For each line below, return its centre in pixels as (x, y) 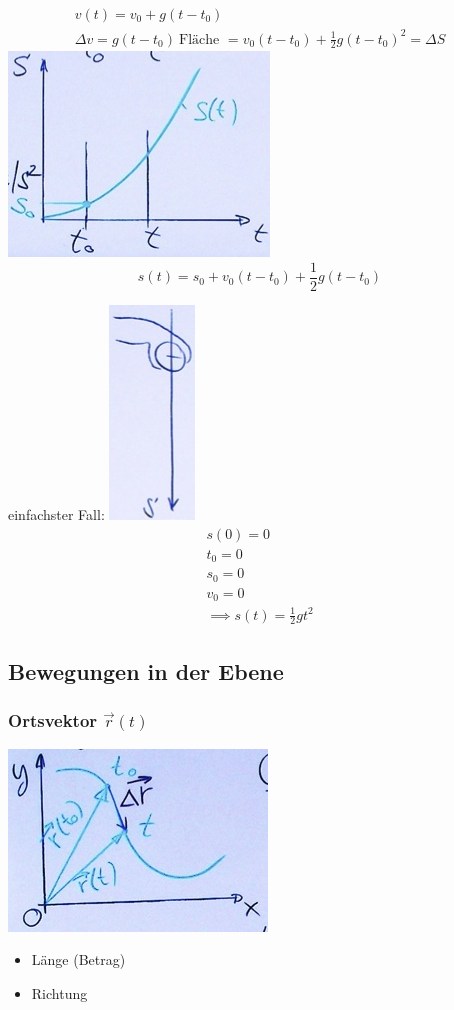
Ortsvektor (53, 720)
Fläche (199, 39)
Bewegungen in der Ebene (146, 670)
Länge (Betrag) (78, 959)
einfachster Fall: (56, 514)
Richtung (59, 992)
